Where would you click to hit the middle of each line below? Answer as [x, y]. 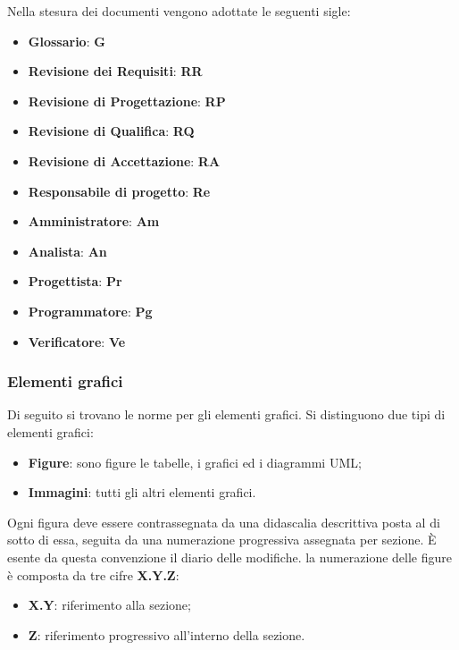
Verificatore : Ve [77, 341]
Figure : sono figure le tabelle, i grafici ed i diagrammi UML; [195, 462]
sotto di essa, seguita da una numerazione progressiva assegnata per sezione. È [222, 540]
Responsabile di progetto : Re [119, 191]
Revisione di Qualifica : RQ [111, 131]
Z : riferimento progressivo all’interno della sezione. [167, 634]
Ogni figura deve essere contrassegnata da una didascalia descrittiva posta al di [224, 522]
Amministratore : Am [94, 221]
